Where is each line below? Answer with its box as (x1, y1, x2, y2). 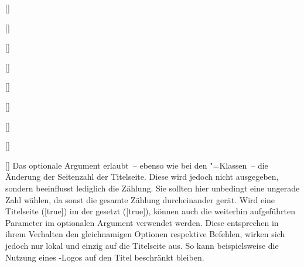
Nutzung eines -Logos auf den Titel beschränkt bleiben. (5, 251, 204, 263)
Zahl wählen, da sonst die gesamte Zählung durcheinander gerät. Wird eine (5, 193, 275, 206)
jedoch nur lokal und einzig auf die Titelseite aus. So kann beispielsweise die (5, 239, 279, 251)
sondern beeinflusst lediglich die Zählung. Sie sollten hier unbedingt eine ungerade (5, 182, 300, 194)
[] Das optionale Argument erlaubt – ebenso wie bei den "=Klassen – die (5, 159, 268, 171)
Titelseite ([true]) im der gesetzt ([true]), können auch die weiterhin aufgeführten (5, 205, 296, 217)
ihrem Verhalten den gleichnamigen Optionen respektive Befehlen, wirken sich (5, 228, 285, 240)
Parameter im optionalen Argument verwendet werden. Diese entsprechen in (5, 216, 279, 228)
